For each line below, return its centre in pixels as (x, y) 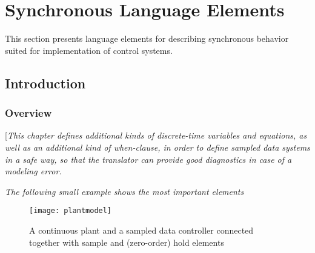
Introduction (45, 83)
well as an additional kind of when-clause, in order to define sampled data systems (157, 147)
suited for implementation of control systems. (89, 50)
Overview (28, 113)
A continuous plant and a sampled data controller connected (141, 230)
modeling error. (33, 171)
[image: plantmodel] (71, 211)
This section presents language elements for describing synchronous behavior (147, 38)
